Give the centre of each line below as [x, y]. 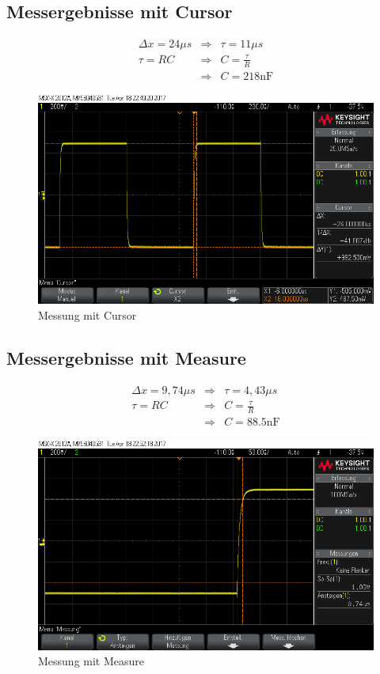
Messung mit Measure [91, 661]
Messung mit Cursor [87, 314]
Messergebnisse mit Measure [126, 357]
